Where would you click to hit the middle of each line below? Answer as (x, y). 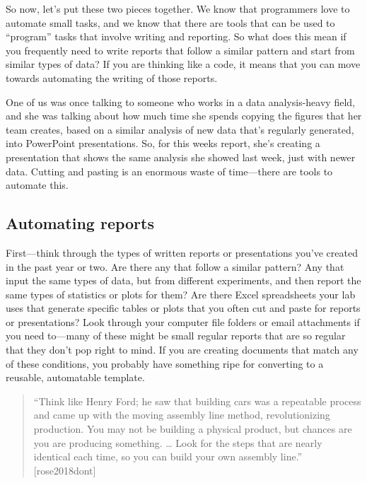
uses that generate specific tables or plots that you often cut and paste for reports (183, 308)
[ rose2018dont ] (65, 470)
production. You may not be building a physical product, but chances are (193, 429)
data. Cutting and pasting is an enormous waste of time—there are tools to (169, 171)
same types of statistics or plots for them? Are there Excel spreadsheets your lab (181, 294)
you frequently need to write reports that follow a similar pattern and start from (180, 50)
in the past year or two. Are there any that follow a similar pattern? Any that (175, 266)
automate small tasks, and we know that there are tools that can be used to (170, 22)
